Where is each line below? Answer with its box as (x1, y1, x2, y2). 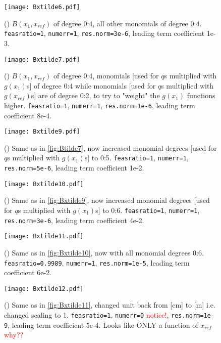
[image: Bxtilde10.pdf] (4, 180, 84, 188)
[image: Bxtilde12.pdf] (4, 285, 84, 292)
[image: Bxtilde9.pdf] (4, 128, 80, 136)
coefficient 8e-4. (4, 110, 52, 120)
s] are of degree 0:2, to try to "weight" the (31, 90, 160, 101)
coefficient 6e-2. (4, 267, 52, 278)
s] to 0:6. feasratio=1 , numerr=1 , (95, 205, 200, 215)
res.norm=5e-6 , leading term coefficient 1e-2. (4, 162, 144, 173)
